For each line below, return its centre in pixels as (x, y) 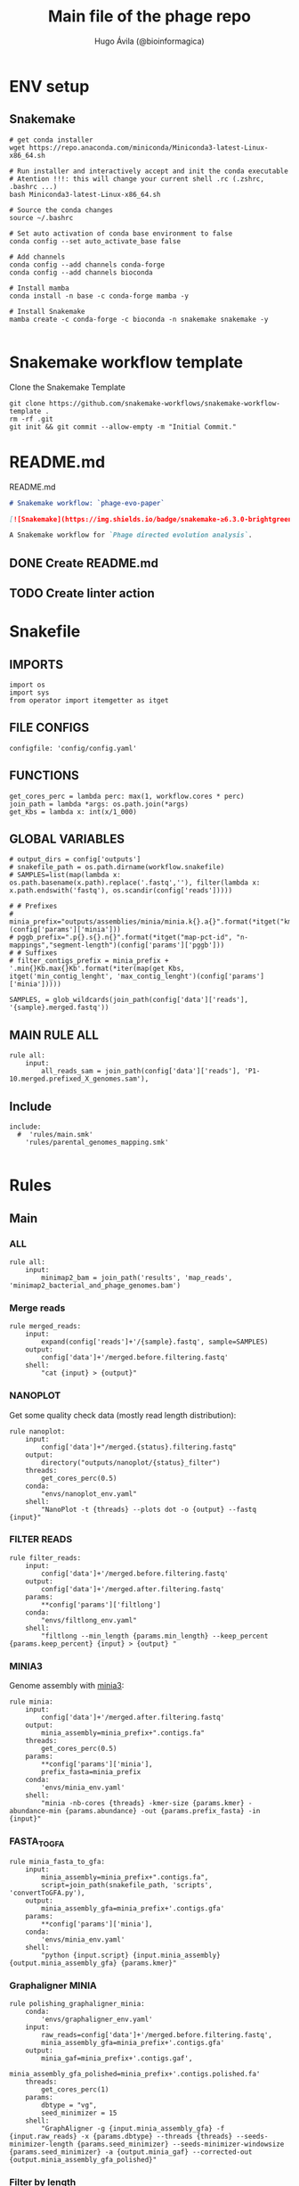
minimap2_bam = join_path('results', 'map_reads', (137, 1278)
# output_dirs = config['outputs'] (75, 859)
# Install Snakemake (48, 311)
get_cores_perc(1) (75, 2090)
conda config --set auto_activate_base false (95, 241)
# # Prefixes (33, 907)
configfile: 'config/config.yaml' (73, 748)
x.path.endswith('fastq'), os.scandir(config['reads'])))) (121, 891)
